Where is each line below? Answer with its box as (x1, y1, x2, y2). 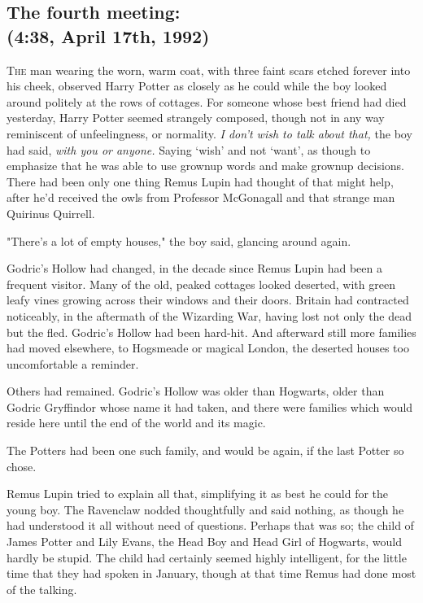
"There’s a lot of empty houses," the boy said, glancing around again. (7, 232, 351, 249)
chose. (7, 457, 37, 474)
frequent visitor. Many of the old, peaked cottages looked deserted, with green (7, 275, 395, 292)
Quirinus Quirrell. (7, 204, 95, 221)
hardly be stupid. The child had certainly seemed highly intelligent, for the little (7, 548, 407, 566)
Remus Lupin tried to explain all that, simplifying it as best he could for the (7, 485, 389, 502)
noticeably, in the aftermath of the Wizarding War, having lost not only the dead (7, 307, 412, 324)
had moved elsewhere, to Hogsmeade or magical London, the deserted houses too (7, 339, 409, 356)
